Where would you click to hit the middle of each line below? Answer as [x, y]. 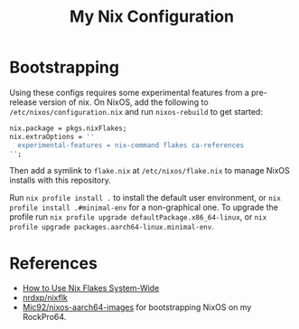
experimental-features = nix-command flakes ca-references [131, 145]
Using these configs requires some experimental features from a [130, 92]
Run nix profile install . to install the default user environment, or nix [145, 198]
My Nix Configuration [152, 17]
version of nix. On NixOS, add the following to [124, 102]
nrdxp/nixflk [45, 298]
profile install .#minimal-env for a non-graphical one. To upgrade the [144, 207]
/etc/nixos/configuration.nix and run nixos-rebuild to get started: [136, 111]
